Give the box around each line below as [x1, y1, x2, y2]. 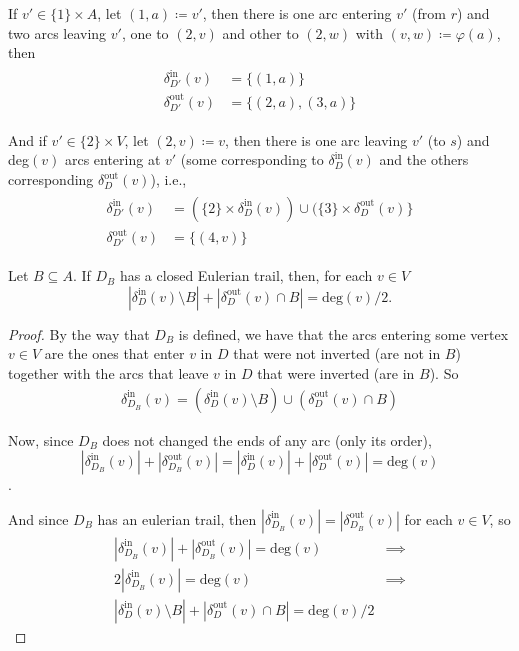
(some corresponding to [180, 149, 324, 170]
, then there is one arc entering [202, 3, 392, 23]
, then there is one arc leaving [225, 129, 408, 150]
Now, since [8, 429, 74, 450]
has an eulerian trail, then [97, 508, 257, 529]
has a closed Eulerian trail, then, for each [119, 265, 373, 286]
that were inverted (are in [257, 363, 415, 384]
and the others [379, 149, 469, 170]
